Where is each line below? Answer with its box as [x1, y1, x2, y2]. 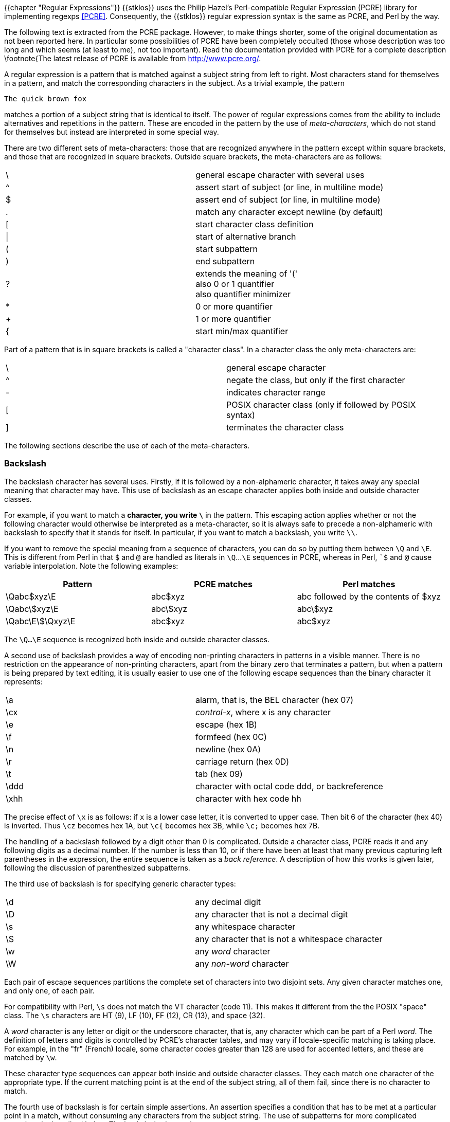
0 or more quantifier [195, 301, 273, 312]
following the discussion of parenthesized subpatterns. [4, 863, 190, 872]
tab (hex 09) [195, 768, 243, 779]
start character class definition [195, 219, 314, 229]
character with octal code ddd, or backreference [195, 781, 383, 791]
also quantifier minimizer [195, 289, 291, 299]
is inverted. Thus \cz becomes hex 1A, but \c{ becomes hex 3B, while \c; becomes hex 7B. [4, 821, 320, 830]
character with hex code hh [195, 793, 301, 804]
